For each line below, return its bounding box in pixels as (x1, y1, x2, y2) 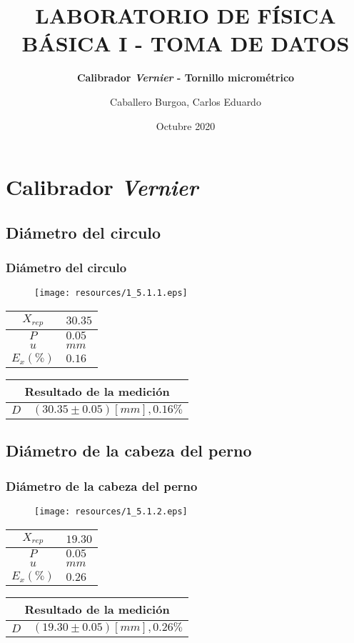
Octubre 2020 (156, 118, 216, 133)
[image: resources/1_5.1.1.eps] (34, 288, 188, 299)
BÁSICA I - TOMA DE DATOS (21, 29, 350, 58)
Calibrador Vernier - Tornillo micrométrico (76, 70, 295, 85)
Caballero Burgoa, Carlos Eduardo (110, 94, 261, 109)
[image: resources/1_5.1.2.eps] (34, 506, 188, 517)
